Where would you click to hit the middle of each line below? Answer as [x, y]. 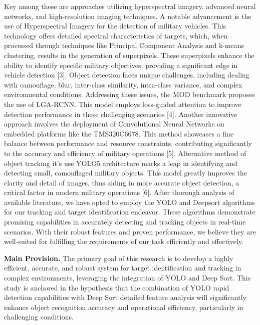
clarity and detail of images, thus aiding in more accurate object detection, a [122, 182]
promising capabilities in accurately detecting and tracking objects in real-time [125, 222]
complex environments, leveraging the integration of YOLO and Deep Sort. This [127, 278]
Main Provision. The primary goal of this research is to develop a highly [119, 258]
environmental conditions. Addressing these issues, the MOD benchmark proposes [129, 94]
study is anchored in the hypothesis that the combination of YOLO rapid [117, 287]
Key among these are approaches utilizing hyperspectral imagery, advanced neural [130, 6]
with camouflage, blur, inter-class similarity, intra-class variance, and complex [123, 84]
